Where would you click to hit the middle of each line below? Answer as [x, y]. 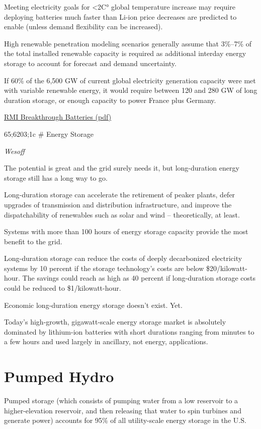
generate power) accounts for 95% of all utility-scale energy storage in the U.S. [125, 420]
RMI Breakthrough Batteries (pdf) [58, 117]
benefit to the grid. [33, 241]
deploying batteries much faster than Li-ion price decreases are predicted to [120, 16]
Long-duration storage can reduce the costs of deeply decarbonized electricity [123, 258]
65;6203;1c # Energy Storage [49, 133]
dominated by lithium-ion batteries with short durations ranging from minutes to [129, 331]
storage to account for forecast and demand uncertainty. [90, 63]
